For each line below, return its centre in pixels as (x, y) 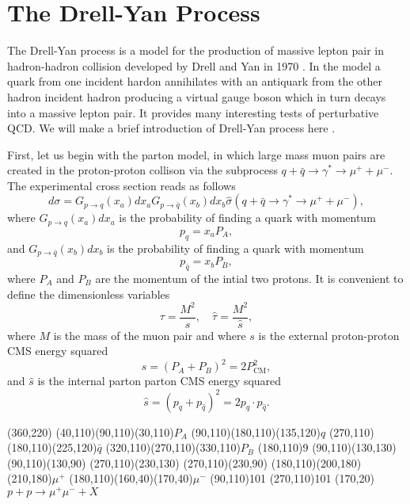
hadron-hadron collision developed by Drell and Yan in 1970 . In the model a (194, 65)
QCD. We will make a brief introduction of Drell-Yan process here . (171, 128)
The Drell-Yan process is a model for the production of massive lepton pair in (196, 50)
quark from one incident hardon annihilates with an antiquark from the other (195, 81)
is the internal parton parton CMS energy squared (159, 381)
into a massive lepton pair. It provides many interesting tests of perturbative (193, 112)
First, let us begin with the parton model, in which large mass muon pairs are (196, 154)
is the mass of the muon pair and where (150, 335)
